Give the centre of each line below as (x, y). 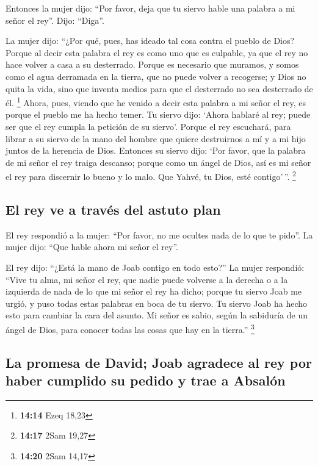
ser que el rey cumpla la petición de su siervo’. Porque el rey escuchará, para (148, 126)
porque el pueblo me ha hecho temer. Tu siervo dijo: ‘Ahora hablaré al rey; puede (158, 114)
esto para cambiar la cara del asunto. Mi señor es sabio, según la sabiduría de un (157, 315)
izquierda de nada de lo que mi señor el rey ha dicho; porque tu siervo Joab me (154, 291)
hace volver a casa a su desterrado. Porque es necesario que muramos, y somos (152, 64)
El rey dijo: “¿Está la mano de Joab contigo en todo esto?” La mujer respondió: (155, 267)
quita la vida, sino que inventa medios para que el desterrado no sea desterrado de (159, 88)
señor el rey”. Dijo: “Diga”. (55, 20)
